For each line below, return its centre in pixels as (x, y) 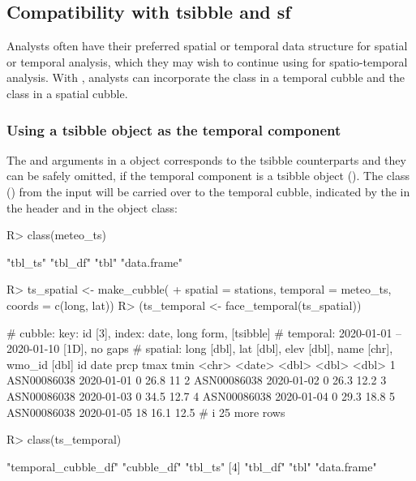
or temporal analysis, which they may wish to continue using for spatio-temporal (207, 61)
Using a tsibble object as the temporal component (174, 129)
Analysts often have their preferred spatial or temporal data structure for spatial (207, 46)
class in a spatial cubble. (67, 93)
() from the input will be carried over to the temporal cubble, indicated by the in (208, 191)
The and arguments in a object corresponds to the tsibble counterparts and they (206, 159)
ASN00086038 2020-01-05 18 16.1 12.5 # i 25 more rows (146, 412)
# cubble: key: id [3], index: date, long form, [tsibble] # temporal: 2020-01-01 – (204, 332)
